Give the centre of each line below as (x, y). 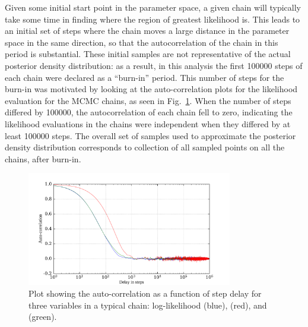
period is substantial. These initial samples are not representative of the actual (148, 54)
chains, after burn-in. (43, 158)
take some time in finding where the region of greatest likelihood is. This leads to (153, 19)
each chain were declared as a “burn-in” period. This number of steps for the (145, 77)
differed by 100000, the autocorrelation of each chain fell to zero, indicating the (149, 112)
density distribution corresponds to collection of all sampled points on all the (145, 147)
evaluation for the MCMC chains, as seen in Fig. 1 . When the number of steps (148, 100)
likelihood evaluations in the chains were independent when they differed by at (148, 123)
